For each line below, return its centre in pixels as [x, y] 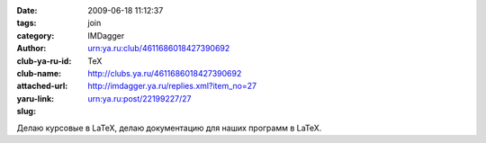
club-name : [39, 73]
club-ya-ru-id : [44, 61]
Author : [31, 49]
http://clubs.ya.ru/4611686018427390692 [165, 73]
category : [36, 35]
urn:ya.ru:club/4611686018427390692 [159, 49]
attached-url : [42, 86]
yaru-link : [35, 98]
